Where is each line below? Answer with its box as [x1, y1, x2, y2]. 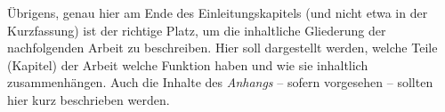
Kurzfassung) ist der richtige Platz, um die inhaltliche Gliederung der [7, 20, 386, 39]
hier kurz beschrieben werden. [7, 90, 170, 108]
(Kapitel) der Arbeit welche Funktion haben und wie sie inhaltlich [7, 55, 368, 74]
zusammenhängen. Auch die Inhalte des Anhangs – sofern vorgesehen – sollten [7, 73, 433, 92]
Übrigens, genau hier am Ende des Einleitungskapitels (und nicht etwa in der [7, 4, 428, 21]
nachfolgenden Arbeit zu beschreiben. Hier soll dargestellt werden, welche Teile [7, 38, 438, 57]
